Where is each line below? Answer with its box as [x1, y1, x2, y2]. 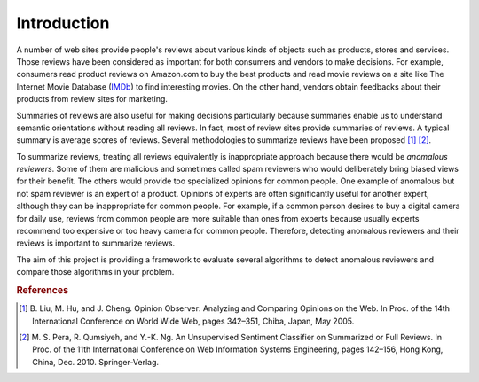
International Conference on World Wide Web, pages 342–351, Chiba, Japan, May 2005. [32, 316, 355, 326]
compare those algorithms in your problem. [16, 267, 175, 277]
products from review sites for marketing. [16, 94, 169, 105]
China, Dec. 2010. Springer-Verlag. [32, 356, 160, 367]
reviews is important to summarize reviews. [16, 238, 176, 248]
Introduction [16, 13, 110, 33]
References [16, 284, 69, 296]
